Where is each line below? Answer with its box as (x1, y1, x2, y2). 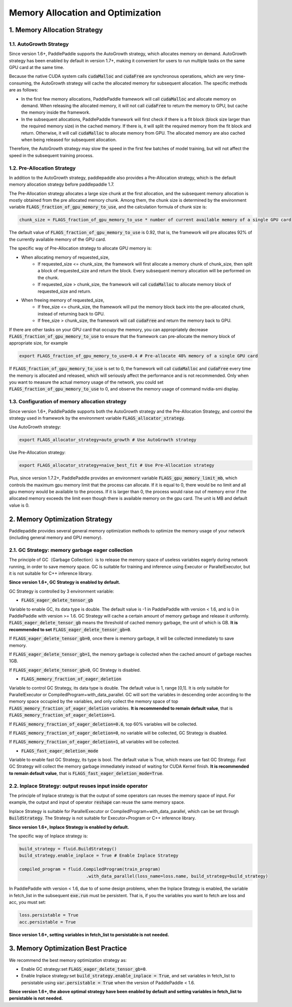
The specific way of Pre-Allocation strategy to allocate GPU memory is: (9, 246, 152, 251)
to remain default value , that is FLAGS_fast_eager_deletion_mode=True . (9, 770, 164, 776)
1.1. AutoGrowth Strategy (9, 40, 69, 47)
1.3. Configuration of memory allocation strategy (9, 398, 127, 405)
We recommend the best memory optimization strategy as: (9, 957, 127, 963)
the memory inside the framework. (21, 109, 91, 115)
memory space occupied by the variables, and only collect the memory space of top (9, 698, 179, 705)
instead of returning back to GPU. (37, 311, 105, 317)
